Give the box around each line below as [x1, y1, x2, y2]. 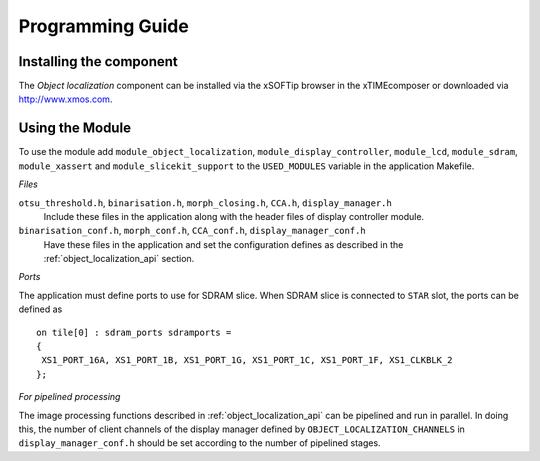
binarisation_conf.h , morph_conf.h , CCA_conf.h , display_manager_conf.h [18, 225, 366, 237]
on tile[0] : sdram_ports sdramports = [36, 326, 232, 338]
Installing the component [18, 53, 179, 70]
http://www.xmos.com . [18, 93, 113, 105]
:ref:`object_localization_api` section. [43, 253, 195, 265]
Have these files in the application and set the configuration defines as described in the [43, 238, 404, 250]
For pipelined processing [18, 391, 121, 403]
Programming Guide [18, 15, 189, 37]
